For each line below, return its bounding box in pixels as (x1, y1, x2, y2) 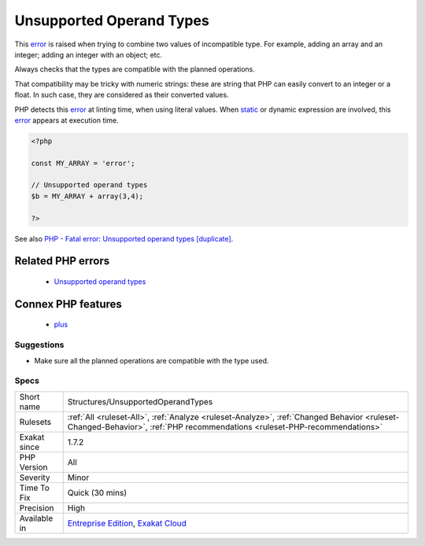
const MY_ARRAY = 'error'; (31, 158, 135, 168)
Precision (19, 502, 54, 513)
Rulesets (19, 416, 51, 427)
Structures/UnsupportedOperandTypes (67, 396, 213, 407)
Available (19, 512, 54, 523)
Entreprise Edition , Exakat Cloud (67, 518, 187, 529)
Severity (19, 472, 50, 483)
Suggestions (14, 339, 65, 350)
